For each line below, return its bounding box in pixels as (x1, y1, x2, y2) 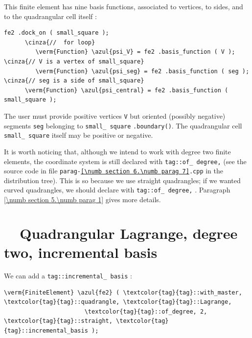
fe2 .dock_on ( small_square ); (4, 29, 109, 37)
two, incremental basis (4, 242, 158, 262)
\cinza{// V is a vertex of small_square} (4, 58, 144, 65)
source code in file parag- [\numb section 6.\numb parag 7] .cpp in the (4, 166, 224, 176)
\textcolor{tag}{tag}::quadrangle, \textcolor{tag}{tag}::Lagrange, (4, 298, 232, 306)
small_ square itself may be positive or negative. (4, 130, 153, 140)
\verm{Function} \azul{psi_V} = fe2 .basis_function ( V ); (35, 48, 235, 56)
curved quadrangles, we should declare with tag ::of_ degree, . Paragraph (4, 185, 230, 195)
